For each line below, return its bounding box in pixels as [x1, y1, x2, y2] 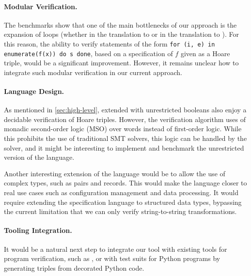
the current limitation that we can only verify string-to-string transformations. [4, 206, 237, 216]
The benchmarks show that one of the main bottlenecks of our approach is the [4, 19, 237, 30]
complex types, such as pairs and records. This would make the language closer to [4, 178, 247, 188]
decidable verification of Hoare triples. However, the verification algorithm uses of [4, 114, 246, 124]
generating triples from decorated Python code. [4, 262, 144, 273]
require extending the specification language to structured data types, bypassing [4, 197, 242, 207]
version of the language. [4, 152, 75, 162]
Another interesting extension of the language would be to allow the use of [4, 168, 225, 178]
